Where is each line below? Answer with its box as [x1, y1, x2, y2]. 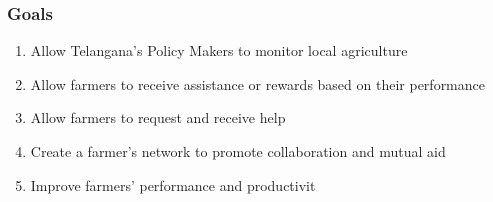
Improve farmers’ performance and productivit [30, 174, 316, 195]
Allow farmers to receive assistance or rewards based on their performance [30, 73, 485, 94]
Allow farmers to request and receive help [30, 107, 286, 128]
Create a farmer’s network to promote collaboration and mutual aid [30, 141, 446, 161]
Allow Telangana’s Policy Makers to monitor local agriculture [30, 40, 408, 61]
